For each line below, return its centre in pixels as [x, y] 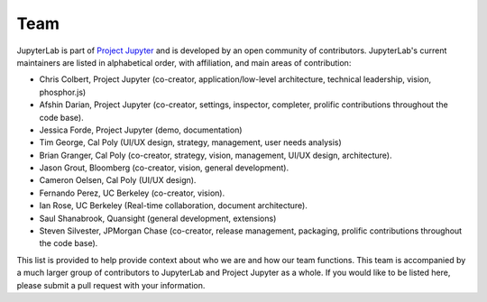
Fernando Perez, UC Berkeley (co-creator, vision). [132, 193]
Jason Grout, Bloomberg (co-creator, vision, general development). [164, 168]
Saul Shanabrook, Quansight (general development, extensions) [158, 218]
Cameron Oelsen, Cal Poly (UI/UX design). [118, 180]
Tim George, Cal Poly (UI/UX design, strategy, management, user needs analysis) [190, 142]
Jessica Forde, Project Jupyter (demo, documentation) [141, 130]
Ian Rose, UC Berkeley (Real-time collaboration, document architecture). [174, 206]
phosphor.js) [63, 92]
